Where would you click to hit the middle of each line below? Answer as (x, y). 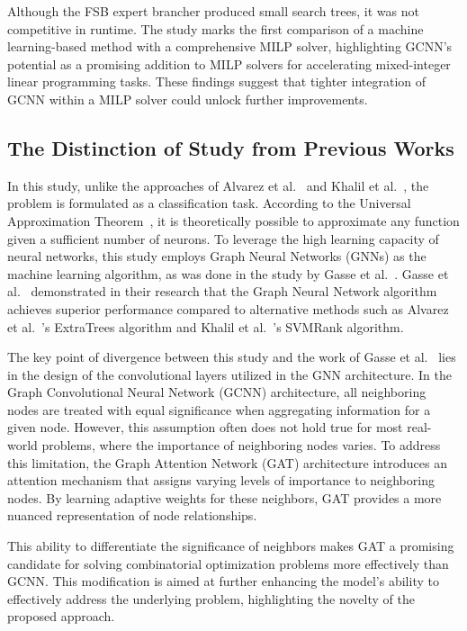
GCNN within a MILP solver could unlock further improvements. (188, 99)
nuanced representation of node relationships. (132, 515)
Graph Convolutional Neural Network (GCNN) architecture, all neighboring (217, 392)
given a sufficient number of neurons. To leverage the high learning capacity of (223, 238)
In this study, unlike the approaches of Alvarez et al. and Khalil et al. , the (218, 185)
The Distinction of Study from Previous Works (231, 147)
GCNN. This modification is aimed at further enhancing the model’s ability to (223, 581)
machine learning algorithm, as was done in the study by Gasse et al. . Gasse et (228, 273)
